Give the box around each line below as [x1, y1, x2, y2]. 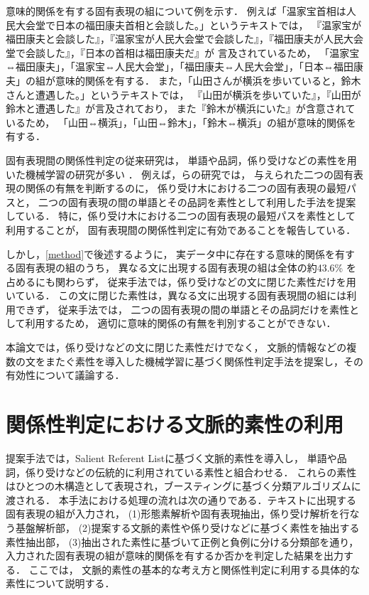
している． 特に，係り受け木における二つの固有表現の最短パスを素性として [6, 208, 356, 223]
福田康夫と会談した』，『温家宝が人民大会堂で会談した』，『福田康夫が [6, 31, 324, 46]
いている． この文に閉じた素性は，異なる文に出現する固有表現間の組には [6, 288, 347, 303]
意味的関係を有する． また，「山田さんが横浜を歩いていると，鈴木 [55, 73, 361, 87]
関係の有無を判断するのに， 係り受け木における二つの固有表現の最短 [25, 181, 346, 195]
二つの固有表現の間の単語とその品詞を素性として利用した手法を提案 [38, 194, 356, 209]
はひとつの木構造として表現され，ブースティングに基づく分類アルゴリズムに [6, 478, 361, 493]
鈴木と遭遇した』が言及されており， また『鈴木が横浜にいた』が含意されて [6, 101, 356, 116]
